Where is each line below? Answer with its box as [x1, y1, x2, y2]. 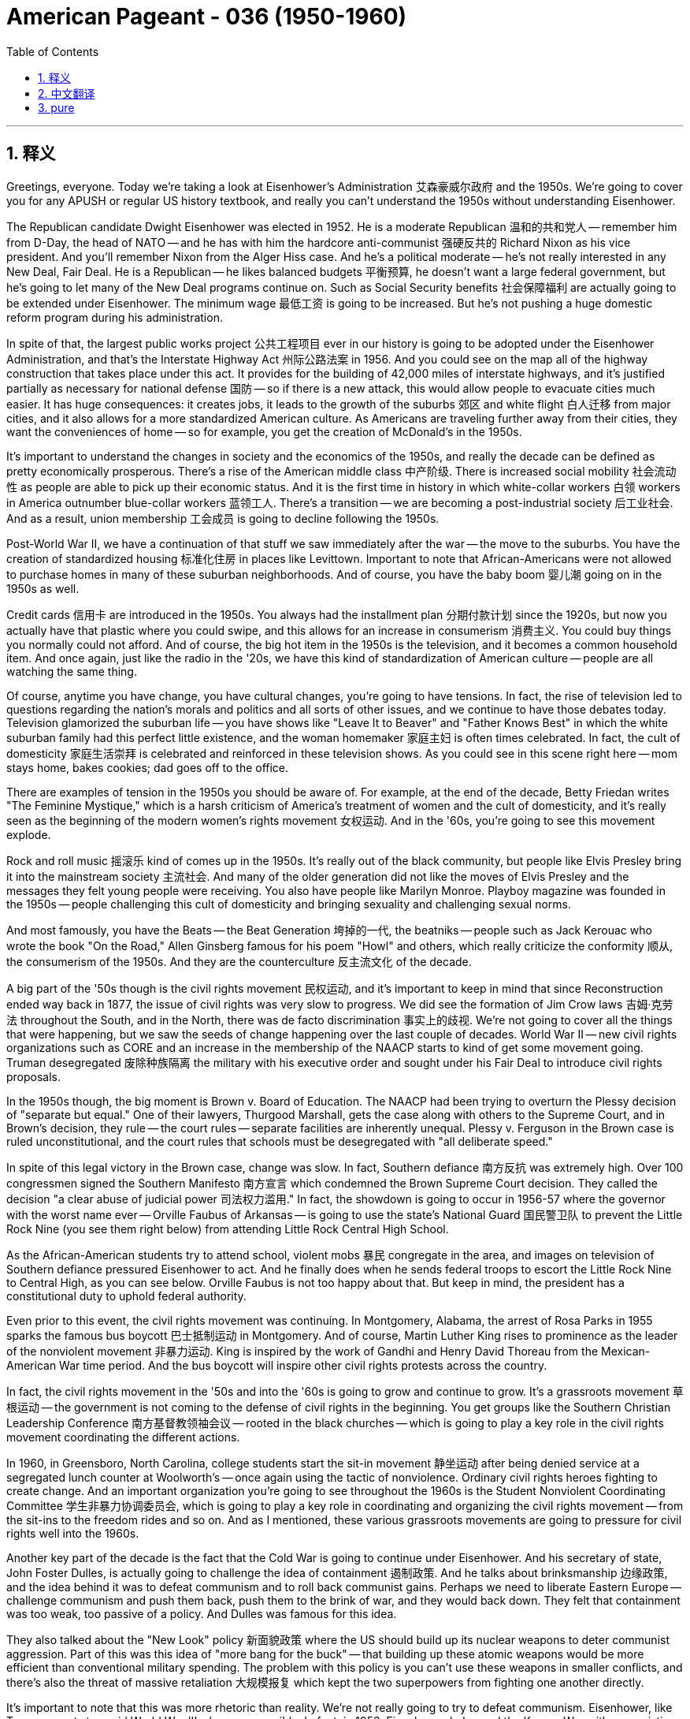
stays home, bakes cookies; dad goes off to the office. [6, 760, 289, 774]
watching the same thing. [6, 664, 137, 678]
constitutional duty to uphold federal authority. [6, 1288, 247, 1303]
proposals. [6, 1069, 61, 1083]
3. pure [38, 100, 75, 114]
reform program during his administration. [6, 310, 223, 324]
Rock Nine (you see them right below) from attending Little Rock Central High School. [6, 1221, 449, 1236]
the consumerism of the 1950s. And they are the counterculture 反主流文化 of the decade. [6, 954, 472, 968]
